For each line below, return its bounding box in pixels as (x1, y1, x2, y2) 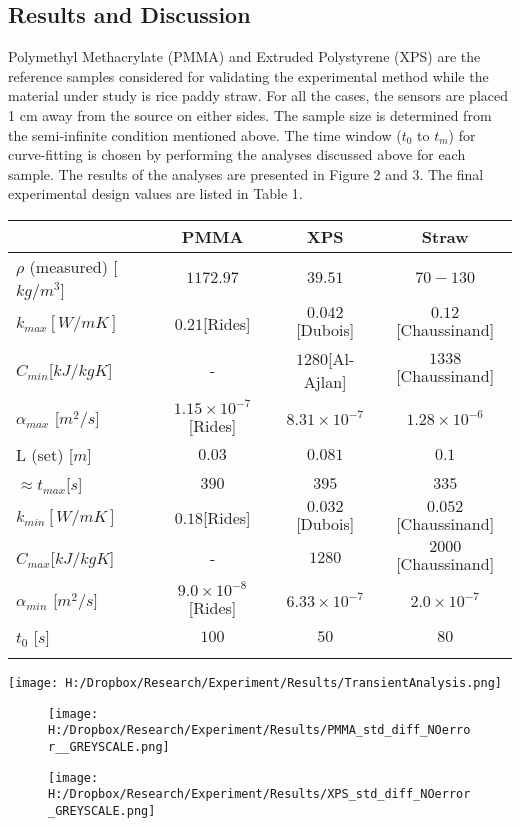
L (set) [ (16, 442, 74, 466)
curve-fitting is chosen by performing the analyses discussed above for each (8, 144, 466, 165)
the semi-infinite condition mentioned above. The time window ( (8, 124, 402, 145)
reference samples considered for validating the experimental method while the (8, 65, 489, 86)
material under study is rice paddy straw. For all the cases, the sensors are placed (8, 85, 508, 106)
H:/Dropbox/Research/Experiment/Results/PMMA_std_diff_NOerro (48, 723, 471, 738)
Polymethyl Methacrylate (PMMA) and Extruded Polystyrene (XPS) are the (8, 46, 481, 67)
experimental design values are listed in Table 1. (8, 183, 303, 204)
